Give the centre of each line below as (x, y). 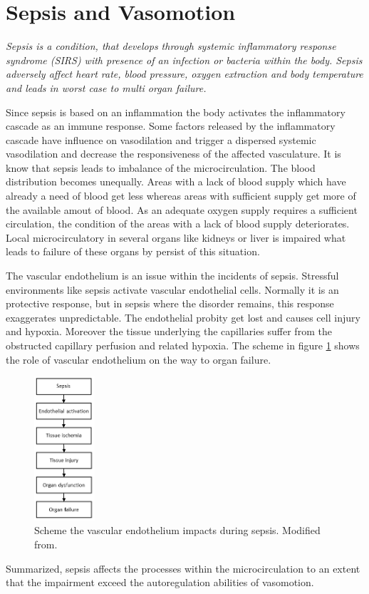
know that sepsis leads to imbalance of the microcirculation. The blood (161, 167)
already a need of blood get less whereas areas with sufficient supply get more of (181, 196)
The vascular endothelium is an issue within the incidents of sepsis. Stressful (172, 276)
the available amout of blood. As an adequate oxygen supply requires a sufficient (182, 209)
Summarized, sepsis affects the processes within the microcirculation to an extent (183, 568)
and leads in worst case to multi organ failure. (106, 87)
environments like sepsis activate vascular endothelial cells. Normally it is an (172, 289)
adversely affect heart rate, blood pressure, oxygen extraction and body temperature (184, 74)
